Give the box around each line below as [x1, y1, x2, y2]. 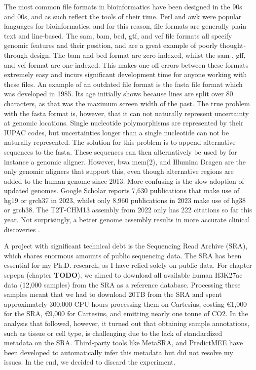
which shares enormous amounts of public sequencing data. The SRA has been [4, 250, 242, 260]
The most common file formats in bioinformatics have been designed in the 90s [4, 1, 242, 11]
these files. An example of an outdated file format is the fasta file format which [4, 79, 243, 89]
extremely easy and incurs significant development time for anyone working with [4, 69, 247, 80]
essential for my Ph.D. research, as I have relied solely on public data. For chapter [4, 260, 252, 270]
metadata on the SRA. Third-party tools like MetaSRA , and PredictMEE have [4, 337, 243, 348]
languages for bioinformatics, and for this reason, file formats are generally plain [4, 21, 247, 31]
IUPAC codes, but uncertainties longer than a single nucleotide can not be [4, 127, 229, 137]
